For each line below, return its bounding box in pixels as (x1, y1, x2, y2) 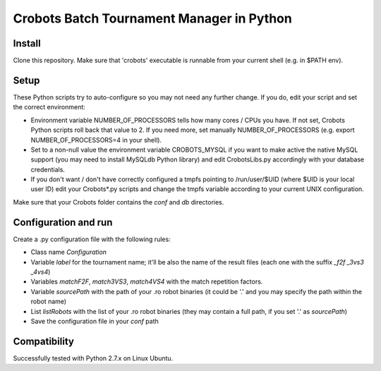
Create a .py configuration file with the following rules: (13, 235, 171, 243)
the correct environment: (13, 103, 86, 111)
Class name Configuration (30, 248, 107, 257)
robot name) (30, 297, 67, 306)
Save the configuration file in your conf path (30, 317, 159, 325)
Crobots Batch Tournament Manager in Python (13, 11, 292, 26)
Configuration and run (13, 216, 113, 229)
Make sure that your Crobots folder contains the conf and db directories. (13, 197, 224, 206)
